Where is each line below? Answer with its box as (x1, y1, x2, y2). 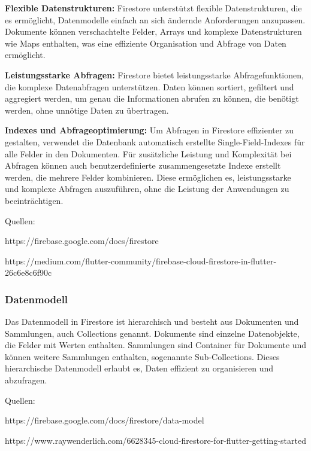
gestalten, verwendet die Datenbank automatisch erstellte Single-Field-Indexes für (5, 135, 305, 148)
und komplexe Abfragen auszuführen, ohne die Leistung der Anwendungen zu (5, 182, 289, 195)
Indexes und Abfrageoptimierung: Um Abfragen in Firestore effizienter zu (5, 124, 294, 136)
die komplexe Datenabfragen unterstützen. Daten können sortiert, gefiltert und (5, 80, 294, 93)
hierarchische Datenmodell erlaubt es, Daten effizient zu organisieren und (5, 362, 274, 374)
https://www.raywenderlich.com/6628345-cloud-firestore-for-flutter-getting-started (5, 434, 306, 446)
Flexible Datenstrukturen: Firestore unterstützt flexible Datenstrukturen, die (5, 2, 302, 14)
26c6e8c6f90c (5, 266, 52, 279)
